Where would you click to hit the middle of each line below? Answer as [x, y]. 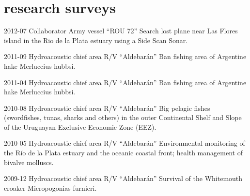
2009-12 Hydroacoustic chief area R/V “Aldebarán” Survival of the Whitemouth [123, 178]
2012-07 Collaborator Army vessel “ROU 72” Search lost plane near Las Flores [121, 31]
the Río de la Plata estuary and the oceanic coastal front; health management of [123, 153]
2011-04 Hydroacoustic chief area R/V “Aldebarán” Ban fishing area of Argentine [125, 82]
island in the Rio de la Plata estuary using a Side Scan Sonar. [96, 40]
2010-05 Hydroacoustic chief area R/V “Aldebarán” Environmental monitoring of [125, 143]
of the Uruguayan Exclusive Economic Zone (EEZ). [80, 127]
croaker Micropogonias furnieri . [50, 188]
